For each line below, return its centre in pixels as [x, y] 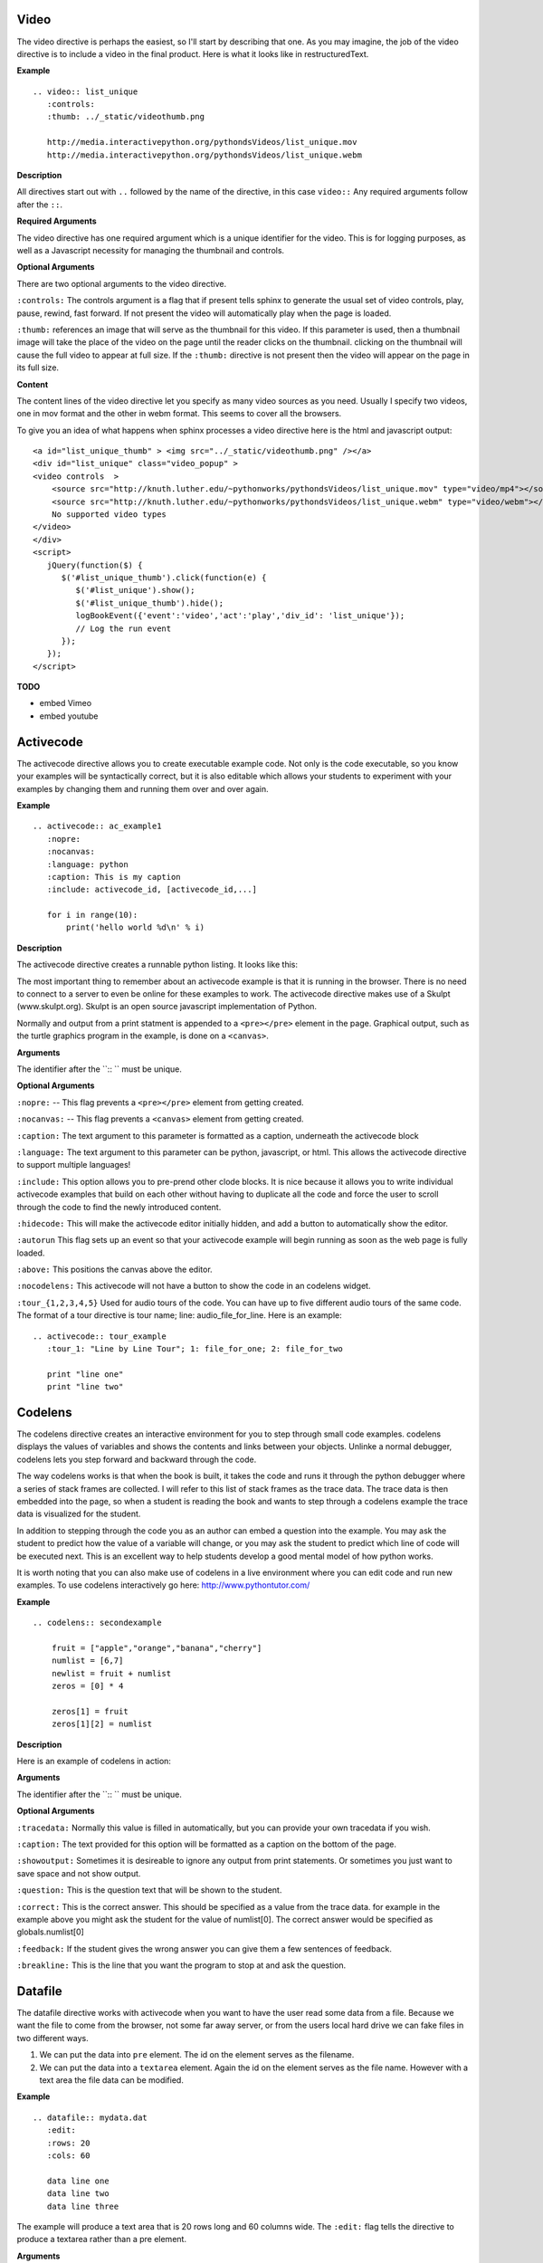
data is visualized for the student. [79, 1514]
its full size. [38, 368]
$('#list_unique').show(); [135, 590]
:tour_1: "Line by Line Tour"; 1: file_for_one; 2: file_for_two [195, 1349]
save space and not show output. [79, 1873]
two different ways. [53, 2038]
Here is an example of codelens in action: [94, 1762]
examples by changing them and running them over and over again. [143, 788]
